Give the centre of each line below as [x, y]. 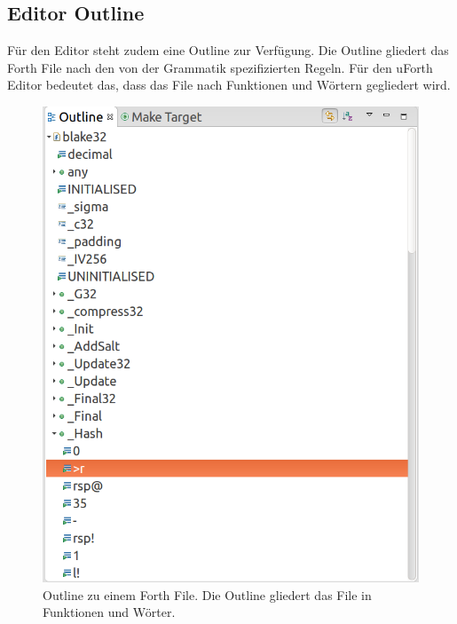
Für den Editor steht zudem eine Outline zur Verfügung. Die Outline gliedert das [228, 50]
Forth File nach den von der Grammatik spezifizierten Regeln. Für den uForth [220, 67]
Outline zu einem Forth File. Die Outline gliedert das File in [207, 594]
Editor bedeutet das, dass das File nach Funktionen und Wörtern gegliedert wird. [229, 85]
